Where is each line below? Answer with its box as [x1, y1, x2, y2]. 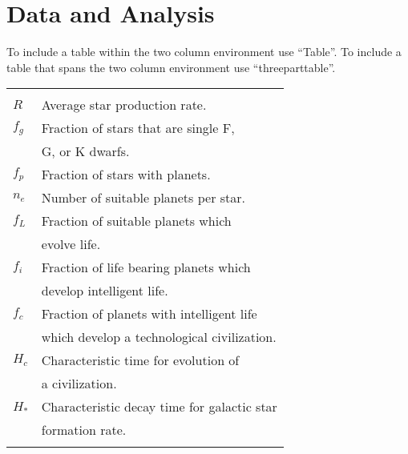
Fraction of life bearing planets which [41, 258, 251, 277]
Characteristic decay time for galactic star [41, 397, 277, 416]
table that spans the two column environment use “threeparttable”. [6, 58, 336, 75]
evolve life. [41, 235, 101, 254]
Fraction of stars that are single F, [41, 119, 235, 138]
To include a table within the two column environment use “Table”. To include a [6, 43, 402, 60]
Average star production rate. [41, 95, 207, 115]
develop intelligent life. [41, 281, 168, 300]
